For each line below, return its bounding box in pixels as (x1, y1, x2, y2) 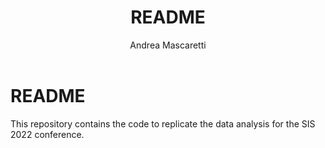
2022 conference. (10, 128, 85, 140)
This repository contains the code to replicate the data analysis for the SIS (10, 117, 316, 130)
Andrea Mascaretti (129, 39, 207, 51)
